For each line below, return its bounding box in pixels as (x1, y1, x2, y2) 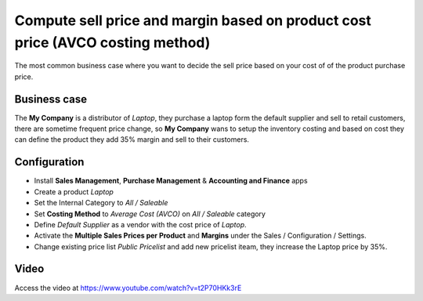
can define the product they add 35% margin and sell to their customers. (14, 135, 250, 144)
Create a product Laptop (34, 187, 114, 196)
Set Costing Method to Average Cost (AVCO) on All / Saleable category (34, 209, 266, 219)
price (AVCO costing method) (14, 34, 211, 51)
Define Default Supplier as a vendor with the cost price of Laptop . (34, 219, 247, 229)
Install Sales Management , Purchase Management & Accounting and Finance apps (34, 176, 309, 186)
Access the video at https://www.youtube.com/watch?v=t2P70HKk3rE (14, 283, 242, 292)
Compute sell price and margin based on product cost (14, 12, 371, 29)
